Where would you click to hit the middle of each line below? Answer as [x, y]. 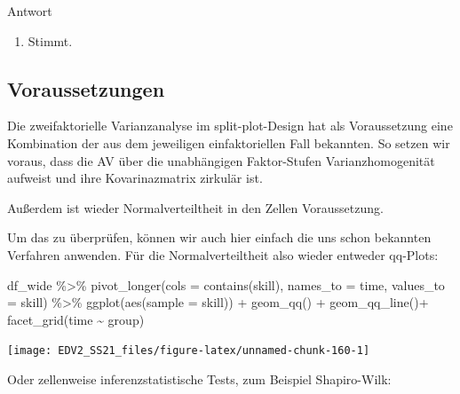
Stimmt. [50, 40]
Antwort [30, 11]
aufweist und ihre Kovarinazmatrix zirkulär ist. [135, 178]
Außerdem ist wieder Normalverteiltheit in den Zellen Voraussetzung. [195, 207]
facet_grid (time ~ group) [76, 319]
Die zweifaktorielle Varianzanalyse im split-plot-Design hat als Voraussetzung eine [230, 126]
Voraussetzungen [86, 88]
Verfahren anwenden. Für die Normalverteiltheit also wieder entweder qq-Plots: [223, 254]
